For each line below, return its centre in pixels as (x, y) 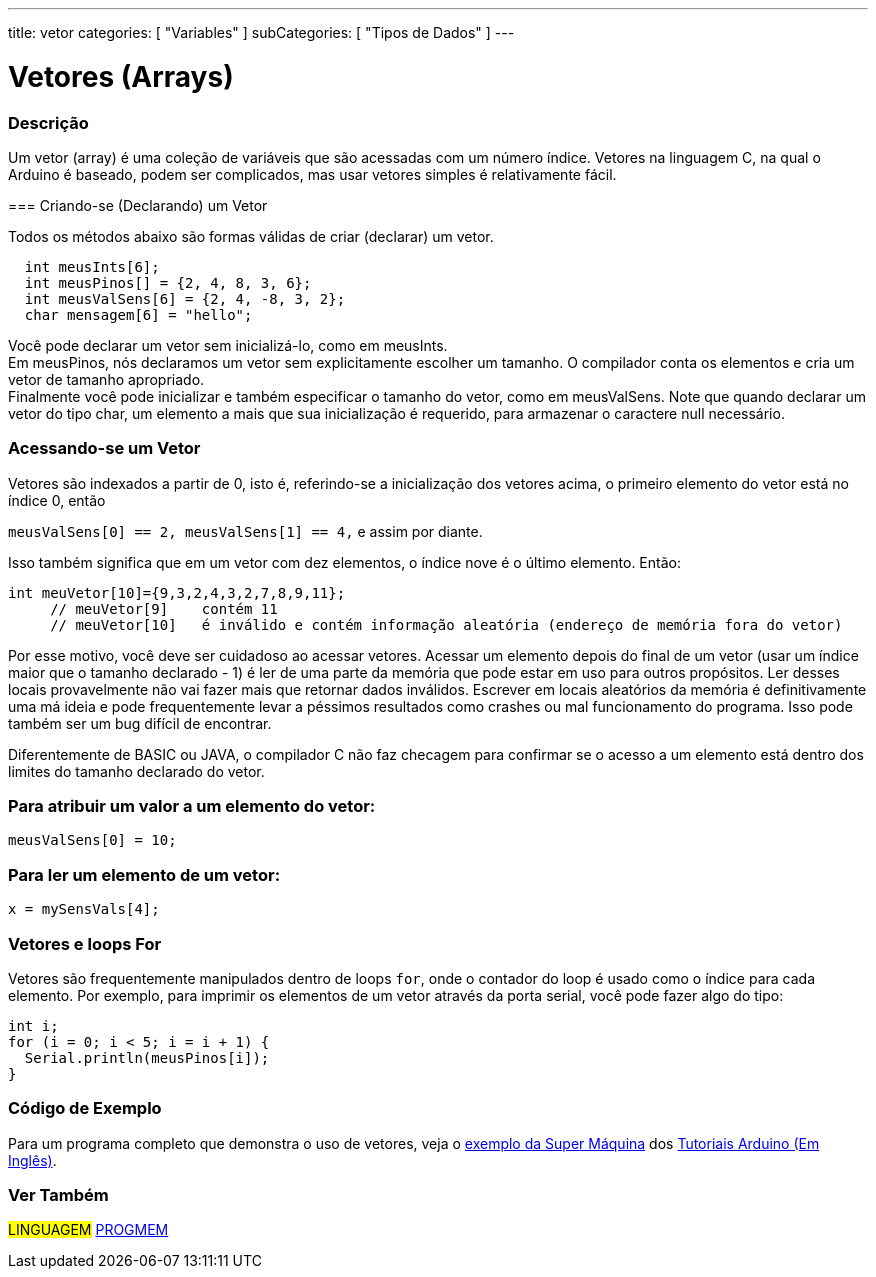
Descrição (48, 122)
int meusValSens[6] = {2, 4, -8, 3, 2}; (185, 298)
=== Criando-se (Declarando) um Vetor (138, 205)
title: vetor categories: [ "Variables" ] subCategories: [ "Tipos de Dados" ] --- (261, 32)
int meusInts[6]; (92, 266)
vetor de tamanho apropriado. (106, 379)
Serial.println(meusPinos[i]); (147, 1057)
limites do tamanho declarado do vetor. (136, 771)
